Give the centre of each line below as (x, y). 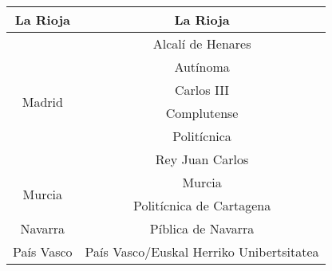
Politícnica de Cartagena (202, 205)
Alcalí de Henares (202, 43)
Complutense (202, 113)
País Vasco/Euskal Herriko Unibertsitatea (202, 251)
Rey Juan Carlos (202, 159)
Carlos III (202, 90)
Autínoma (202, 67)
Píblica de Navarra (202, 228)
